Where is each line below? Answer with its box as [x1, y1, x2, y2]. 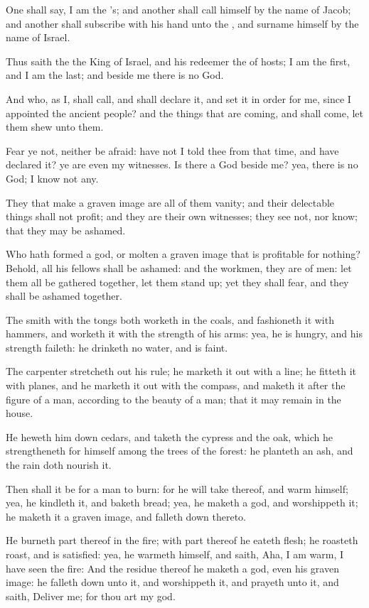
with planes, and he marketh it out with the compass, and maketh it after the [6, 378, 346, 393]
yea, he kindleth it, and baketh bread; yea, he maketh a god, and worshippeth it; [6, 495, 358, 510]
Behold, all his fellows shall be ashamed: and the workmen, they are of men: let [6, 260, 352, 275]
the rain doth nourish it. [6, 457, 112, 472]
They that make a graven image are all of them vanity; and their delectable [6, 195, 335, 210]
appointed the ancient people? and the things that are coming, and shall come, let [6, 105, 364, 120]
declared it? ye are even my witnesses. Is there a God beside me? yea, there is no [6, 157, 358, 172]
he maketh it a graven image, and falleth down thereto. [6, 509, 247, 523]
